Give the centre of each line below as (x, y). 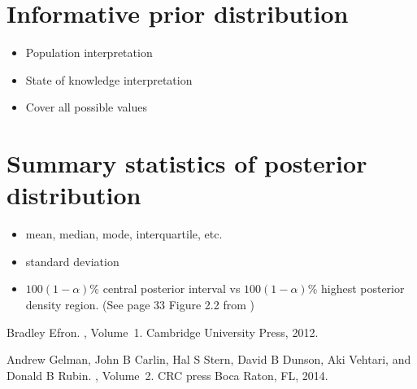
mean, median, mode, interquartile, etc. (124, 234)
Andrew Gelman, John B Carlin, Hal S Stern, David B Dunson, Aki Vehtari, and (209, 359)
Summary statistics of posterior (187, 163)
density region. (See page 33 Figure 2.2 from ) (140, 304)
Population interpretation (89, 52)
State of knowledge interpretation (109, 79)
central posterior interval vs (172, 288)
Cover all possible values (86, 107)
